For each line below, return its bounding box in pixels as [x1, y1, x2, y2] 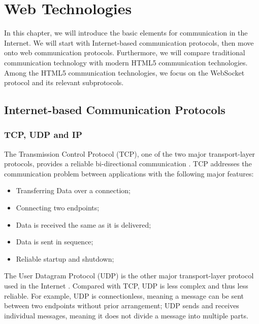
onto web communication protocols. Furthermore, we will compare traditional [4, 47, 245, 58]
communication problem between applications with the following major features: [4, 168, 254, 178]
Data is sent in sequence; [16, 236, 93, 247]
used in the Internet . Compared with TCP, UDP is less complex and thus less [4, 280, 248, 291]
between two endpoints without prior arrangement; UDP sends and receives [4, 300, 239, 311]
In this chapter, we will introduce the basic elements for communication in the [4, 27, 248, 38]
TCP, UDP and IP [4, 128, 82, 141]
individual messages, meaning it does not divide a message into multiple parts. [4, 310, 248, 320]
